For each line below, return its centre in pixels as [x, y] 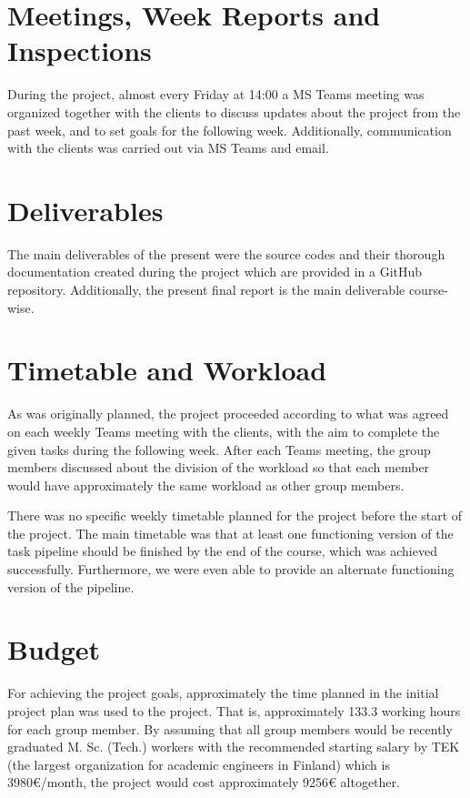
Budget [54, 649]
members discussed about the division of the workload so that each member [219, 467]
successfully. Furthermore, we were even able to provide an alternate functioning [231, 569]
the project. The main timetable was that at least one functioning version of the [230, 533]
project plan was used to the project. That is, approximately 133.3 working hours [234, 710]
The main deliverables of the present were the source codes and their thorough [226, 253]
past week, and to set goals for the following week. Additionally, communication [230, 130]
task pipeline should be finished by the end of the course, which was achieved [222, 551]
